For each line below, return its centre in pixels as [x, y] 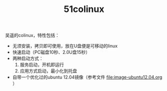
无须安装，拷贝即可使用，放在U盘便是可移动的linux [65, 46]
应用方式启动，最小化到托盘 [48, 71]
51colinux [84, 9]
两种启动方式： [28, 58]
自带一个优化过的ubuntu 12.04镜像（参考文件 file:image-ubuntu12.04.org [87, 77]
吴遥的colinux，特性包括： [32, 35]
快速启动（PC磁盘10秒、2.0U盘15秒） [51, 52]
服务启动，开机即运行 [42, 65]
